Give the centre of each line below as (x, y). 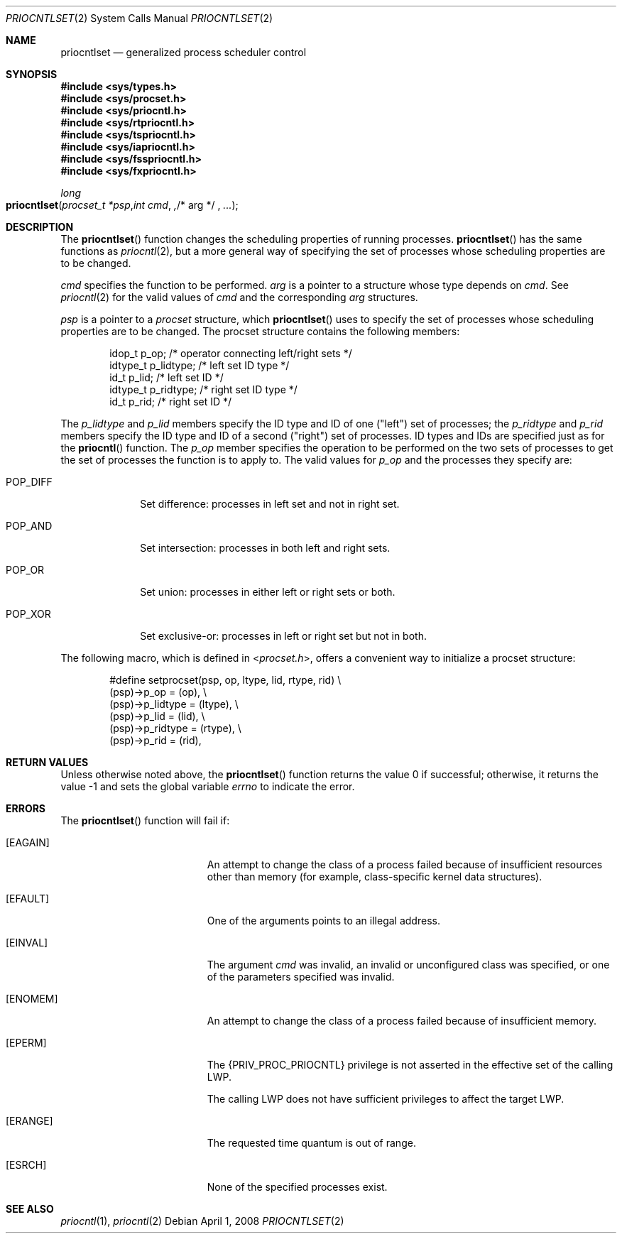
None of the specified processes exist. (297, 1187)
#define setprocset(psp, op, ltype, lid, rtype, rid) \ (225, 680)
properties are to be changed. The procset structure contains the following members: (260, 331)
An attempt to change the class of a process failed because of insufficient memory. (402, 1021)
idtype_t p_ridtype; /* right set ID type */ (203, 389)
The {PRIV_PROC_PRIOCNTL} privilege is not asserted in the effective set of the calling (410, 1065)
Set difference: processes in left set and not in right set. (270, 504)
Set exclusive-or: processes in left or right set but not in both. (283, 636)
